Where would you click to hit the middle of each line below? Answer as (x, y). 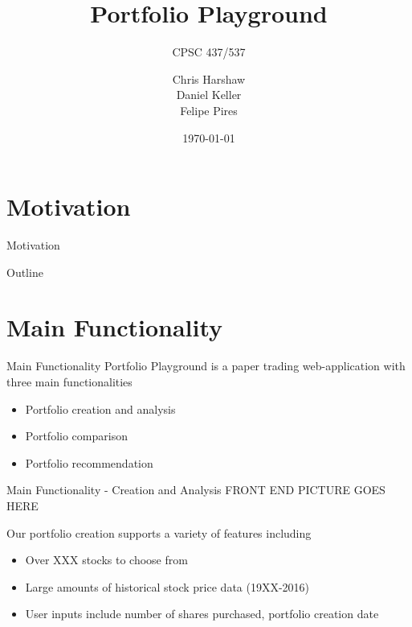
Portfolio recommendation (89, 462)
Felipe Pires (209, 110)
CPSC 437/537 (209, 52)
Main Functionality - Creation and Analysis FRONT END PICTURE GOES (196, 490)
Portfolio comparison (76, 436)
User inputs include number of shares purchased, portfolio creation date (202, 614)
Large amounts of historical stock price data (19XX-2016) (167, 586)
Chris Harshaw (209, 78)
